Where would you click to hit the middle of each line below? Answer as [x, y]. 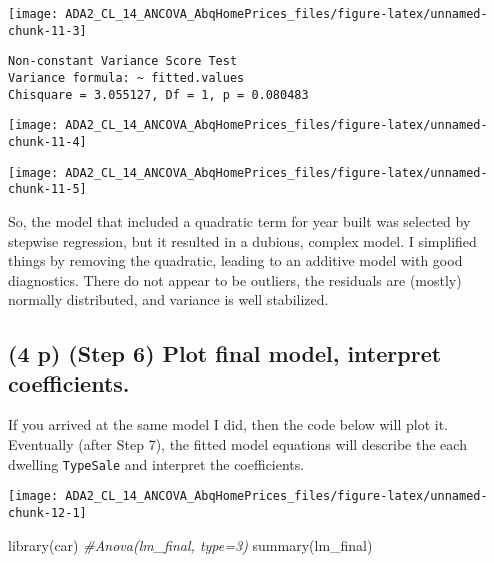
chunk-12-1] [47, 512]
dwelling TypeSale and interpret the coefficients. [156, 463]
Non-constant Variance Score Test [123, 61]
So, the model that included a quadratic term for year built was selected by [239, 220]
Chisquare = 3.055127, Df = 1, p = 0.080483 [158, 94]
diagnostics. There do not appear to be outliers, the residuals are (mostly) [235, 279]
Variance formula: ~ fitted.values [126, 77]
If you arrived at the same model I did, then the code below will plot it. [228, 424]
